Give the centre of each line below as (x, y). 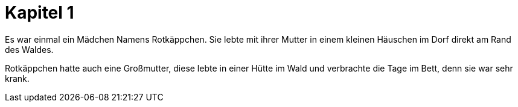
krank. (17, 78)
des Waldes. (29, 49)
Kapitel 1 (40, 13)
